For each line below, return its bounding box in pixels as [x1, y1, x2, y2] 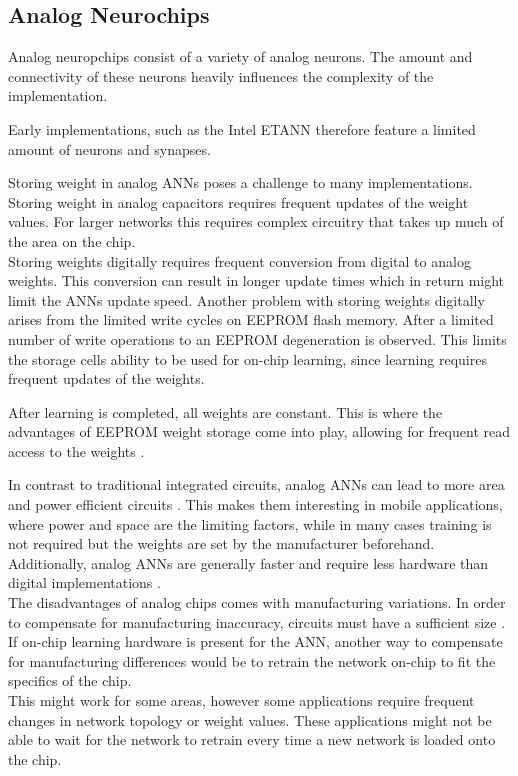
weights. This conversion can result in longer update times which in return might [8, 270, 505, 291]
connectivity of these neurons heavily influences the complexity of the [8, 65, 434, 86]
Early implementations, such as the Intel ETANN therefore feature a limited [8, 118, 476, 139]
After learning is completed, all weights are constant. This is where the [8, 401, 443, 422]
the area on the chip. [8, 230, 136, 251]
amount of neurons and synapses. [8, 138, 211, 159]
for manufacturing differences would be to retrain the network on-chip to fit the [8, 650, 496, 671]
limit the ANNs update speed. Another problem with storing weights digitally [8, 289, 485, 310]
